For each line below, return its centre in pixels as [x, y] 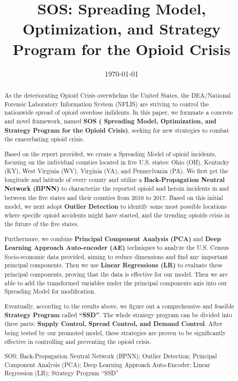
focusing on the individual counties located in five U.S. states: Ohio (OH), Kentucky [117, 162]
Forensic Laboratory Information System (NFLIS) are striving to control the [106, 104]
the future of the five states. [42, 223]
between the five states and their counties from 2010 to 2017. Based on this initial [114, 197]
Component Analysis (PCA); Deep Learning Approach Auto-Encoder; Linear [107, 364]
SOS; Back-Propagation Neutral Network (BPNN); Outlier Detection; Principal [111, 356]
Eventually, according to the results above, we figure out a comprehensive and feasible [119, 306]
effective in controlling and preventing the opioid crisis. [78, 341]
